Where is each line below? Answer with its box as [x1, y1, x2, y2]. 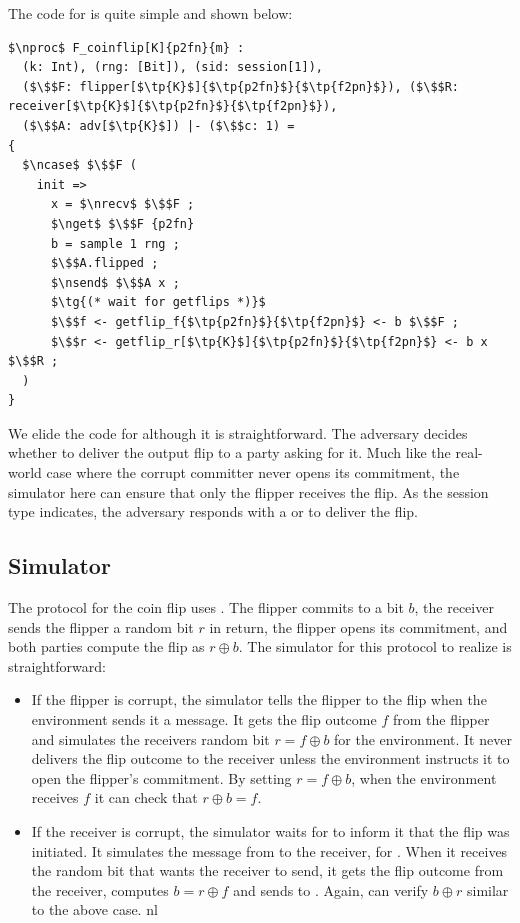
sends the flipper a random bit [8, 616, 194, 637]
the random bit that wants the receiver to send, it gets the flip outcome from [31, 860, 504, 881]
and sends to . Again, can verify [233, 879, 429, 900]
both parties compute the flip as [8, 636, 205, 657]
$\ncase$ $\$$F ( [22, 158, 137, 173]
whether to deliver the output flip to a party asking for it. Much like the [8, 442, 451, 463]
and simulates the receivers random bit [31, 728, 270, 749]
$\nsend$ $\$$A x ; [50, 275, 180, 290]
